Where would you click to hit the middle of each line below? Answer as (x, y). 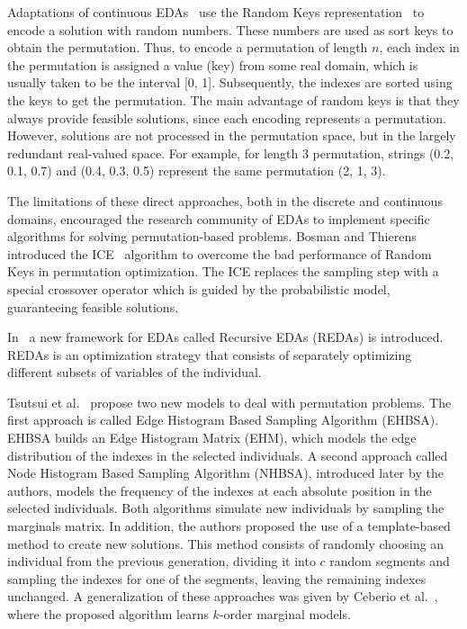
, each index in (419, 47)
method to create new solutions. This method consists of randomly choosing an (226, 543)
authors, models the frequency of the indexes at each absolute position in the (220, 490)
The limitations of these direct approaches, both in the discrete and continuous (225, 200)
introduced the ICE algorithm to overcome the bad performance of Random (220, 253)
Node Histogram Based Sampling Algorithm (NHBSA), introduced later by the (225, 473)
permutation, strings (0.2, (383, 153)
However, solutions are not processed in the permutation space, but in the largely (232, 135)
